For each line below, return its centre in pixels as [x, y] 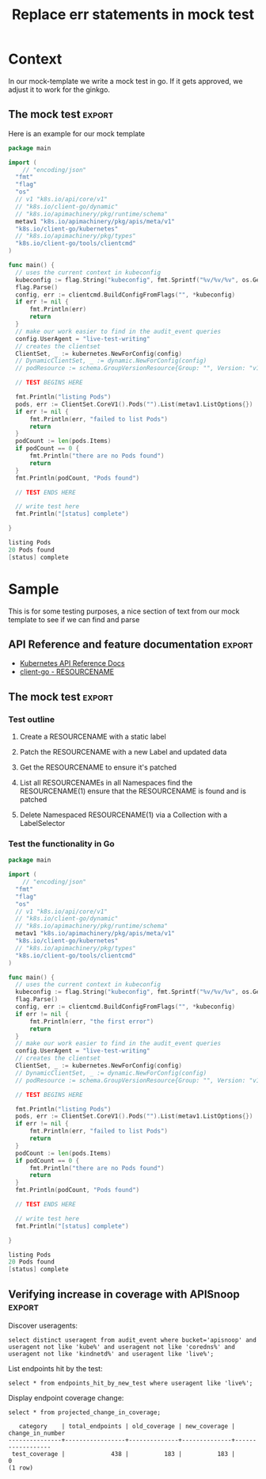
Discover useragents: [43, 1326]
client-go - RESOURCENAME [67, 672]
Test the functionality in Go [61, 843]
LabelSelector [42, 824]
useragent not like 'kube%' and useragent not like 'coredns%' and [122, 1347]
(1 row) [21, 1468]
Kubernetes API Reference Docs [72, 663]
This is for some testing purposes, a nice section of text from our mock [124, 611]
